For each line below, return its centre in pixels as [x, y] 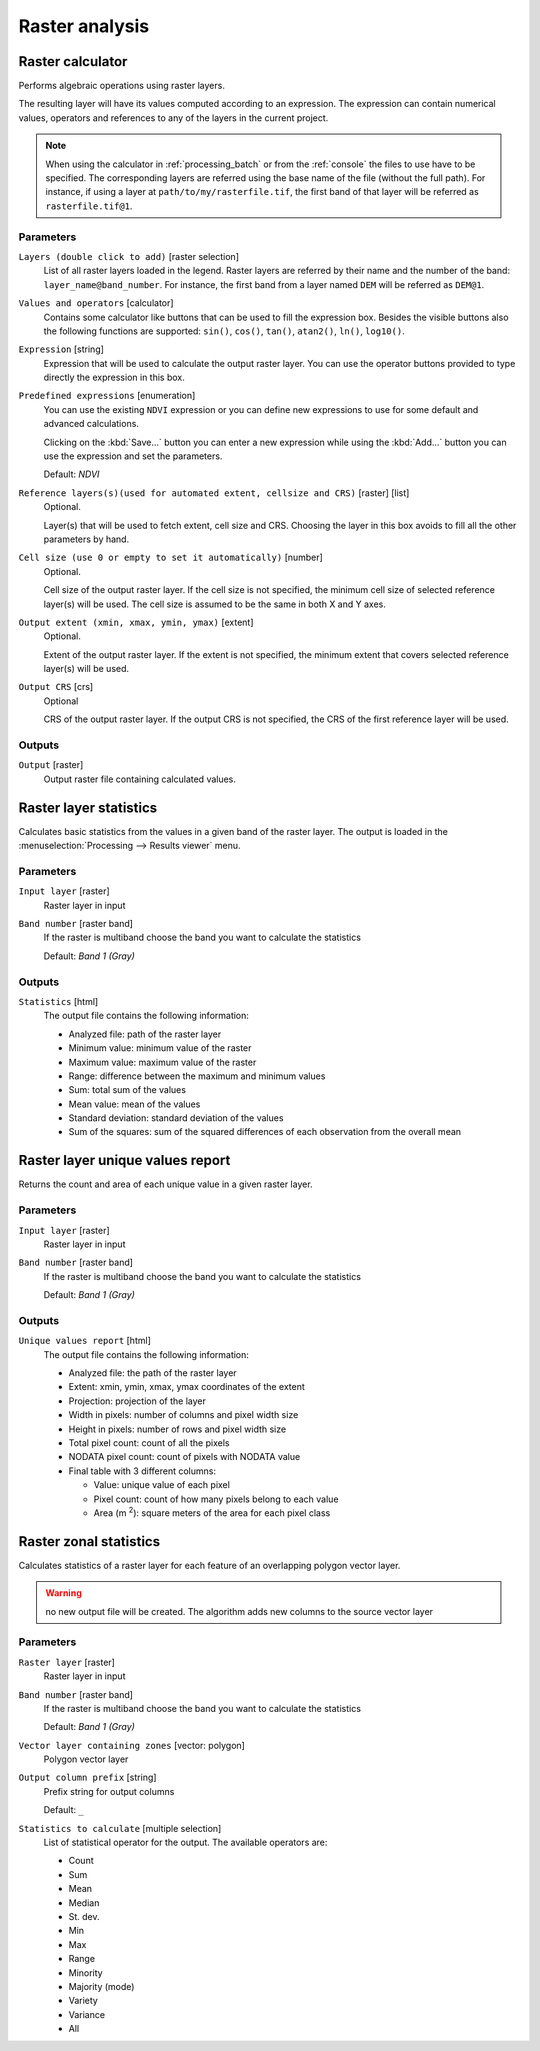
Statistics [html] [58, 1001]
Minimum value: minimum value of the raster [160, 1048]
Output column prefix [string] [87, 1777]
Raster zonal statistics [89, 1541]
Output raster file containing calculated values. [140, 779]
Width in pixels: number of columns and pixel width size [183, 1415]
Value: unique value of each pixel [161, 1485]
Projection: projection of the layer [137, 1401]
